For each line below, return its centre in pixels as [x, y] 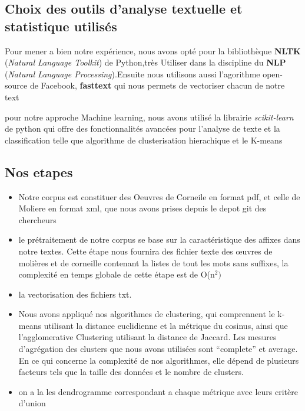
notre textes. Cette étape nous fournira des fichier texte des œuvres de [145, 251]
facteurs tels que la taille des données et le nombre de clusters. [131, 372]
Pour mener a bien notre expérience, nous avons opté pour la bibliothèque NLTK [153, 50]
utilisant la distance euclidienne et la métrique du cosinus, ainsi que [166, 325]
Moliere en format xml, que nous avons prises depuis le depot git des [142, 208]
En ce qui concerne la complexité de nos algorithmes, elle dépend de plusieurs [159, 360]
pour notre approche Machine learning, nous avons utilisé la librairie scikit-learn [149, 117]
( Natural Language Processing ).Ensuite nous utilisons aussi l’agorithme [132, 74]
